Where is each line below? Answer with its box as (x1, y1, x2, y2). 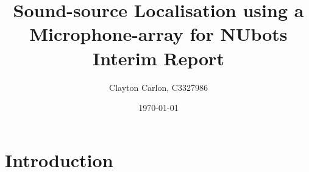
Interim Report (93, 45, 224, 70)
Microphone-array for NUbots (29, 21, 288, 46)
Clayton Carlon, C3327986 (109, 81, 208, 93)
